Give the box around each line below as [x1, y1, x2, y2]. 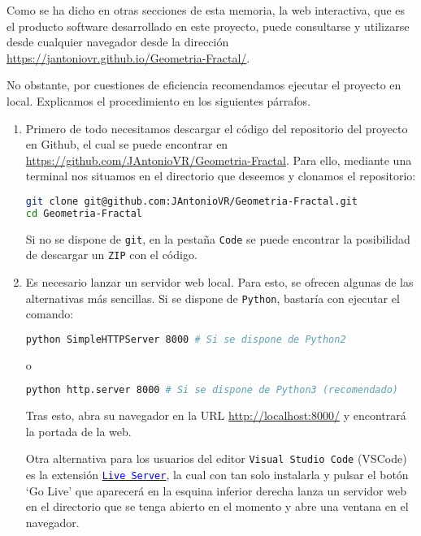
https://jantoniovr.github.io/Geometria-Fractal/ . [7, 49, 250, 66]
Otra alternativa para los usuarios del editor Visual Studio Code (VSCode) [25, 450, 407, 467]
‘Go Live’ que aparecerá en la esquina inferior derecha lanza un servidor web [25, 482, 406, 499]
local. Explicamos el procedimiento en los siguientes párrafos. [7, 92, 311, 109]
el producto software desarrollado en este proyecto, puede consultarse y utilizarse [7, 17, 410, 34]
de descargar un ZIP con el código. [25, 246, 197, 263]
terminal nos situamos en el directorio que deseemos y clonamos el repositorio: [25, 167, 416, 184]
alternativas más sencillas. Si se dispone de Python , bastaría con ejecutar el [25, 289, 400, 306]
